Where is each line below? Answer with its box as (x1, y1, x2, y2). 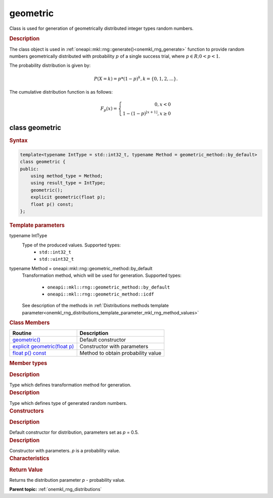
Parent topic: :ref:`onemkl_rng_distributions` (9, 486, 102, 492)
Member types (9, 360, 48, 367)
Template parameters (9, 222, 65, 229)
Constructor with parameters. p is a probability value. (9, 448, 121, 454)
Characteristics (9, 455, 50, 462)
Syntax (9, 137, 28, 144)
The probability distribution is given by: (9, 62, 91, 68)
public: (20, 166, 39, 172)
